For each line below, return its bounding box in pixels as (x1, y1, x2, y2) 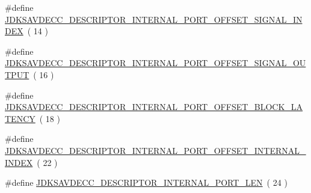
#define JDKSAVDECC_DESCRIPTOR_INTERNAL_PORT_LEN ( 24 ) (5, 176, 288, 189)
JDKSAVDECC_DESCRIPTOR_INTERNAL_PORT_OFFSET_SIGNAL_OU (5, 57, 306, 69)
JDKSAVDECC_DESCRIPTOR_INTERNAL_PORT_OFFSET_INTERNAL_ (5, 144, 306, 156)
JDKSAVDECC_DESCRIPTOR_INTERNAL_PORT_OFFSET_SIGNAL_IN (5, 13, 303, 25)
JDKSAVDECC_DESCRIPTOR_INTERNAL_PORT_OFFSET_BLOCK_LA (5, 100, 303, 113)
